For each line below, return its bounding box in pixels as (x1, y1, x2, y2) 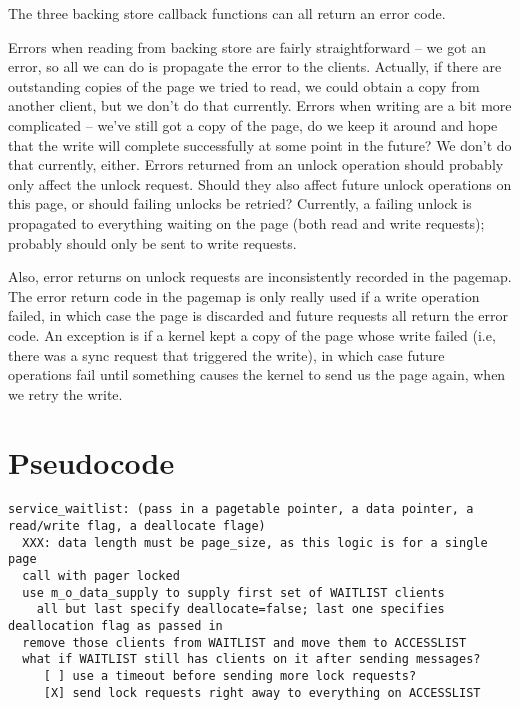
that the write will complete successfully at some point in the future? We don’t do (8, 134, 512, 155)
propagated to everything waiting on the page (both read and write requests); (8, 212, 485, 233)
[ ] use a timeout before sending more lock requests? (43, 668, 417, 683)
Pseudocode (8, 442, 175, 483)
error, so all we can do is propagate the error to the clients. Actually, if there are (8, 56, 502, 77)
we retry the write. (8, 383, 123, 404)
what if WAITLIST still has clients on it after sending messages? (22, 652, 481, 667)
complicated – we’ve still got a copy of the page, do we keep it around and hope (8, 114, 498, 135)
